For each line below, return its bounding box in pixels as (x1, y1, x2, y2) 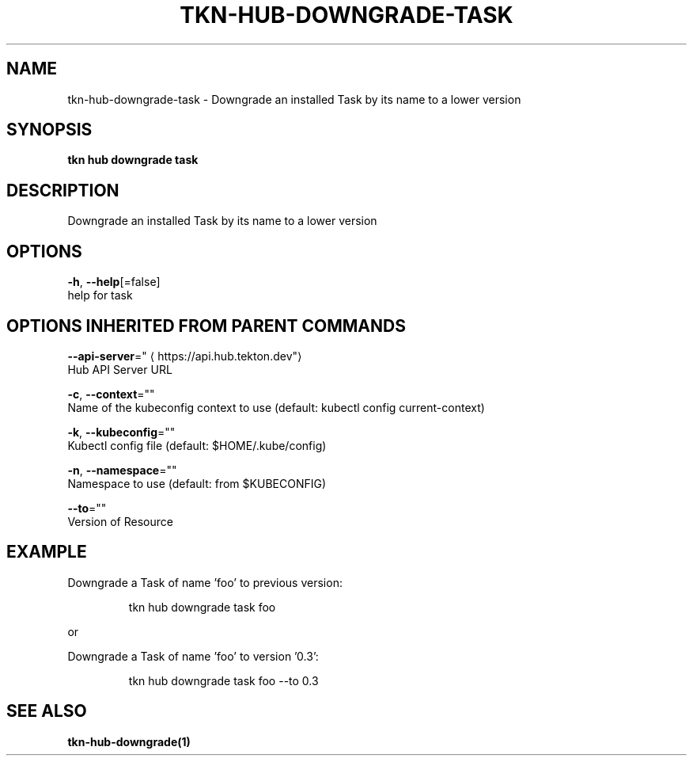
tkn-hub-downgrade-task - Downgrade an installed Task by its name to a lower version (67, 92, 521, 106)
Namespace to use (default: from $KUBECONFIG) (67, 476, 327, 490)
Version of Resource (67, 514, 173, 528)
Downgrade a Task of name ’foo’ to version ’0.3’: (67, 649, 319, 663)
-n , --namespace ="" (67, 463, 177, 477)
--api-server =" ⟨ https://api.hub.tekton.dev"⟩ (67, 349, 302, 363)
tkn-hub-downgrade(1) (67, 734, 191, 749)
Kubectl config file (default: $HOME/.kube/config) (67, 438, 327, 452)
